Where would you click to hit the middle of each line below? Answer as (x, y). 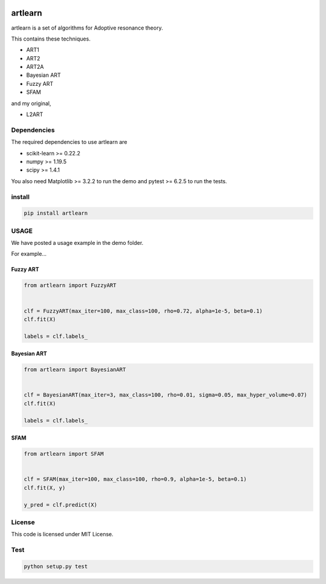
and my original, (31, 103)
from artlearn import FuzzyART (70, 285)
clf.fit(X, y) (45, 488)
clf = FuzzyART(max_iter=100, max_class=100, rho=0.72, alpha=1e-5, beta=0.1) (143, 311)
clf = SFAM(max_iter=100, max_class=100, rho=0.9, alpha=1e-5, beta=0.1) (135, 479)
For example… (29, 254)
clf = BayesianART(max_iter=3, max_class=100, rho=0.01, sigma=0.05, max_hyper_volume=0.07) (165, 395)
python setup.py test (56, 566)
